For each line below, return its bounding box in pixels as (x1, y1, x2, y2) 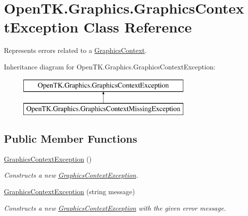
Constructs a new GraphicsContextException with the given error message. (4, 202, 226, 213)
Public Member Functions (4, 131, 137, 146)
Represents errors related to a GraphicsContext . (4, 45, 147, 55)
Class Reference (83, 17, 192, 37)
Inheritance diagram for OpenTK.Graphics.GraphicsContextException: (4, 61, 215, 71)
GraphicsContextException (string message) (4, 186, 135, 197)
